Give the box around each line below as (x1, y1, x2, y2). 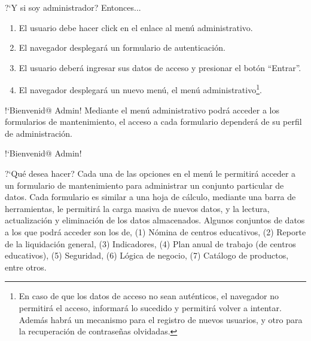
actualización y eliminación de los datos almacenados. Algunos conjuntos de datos (5, 214, 305, 226)
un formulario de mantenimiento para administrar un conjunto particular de (5, 179, 284, 191)
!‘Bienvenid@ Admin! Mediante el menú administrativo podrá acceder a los (5, 103, 279, 116)
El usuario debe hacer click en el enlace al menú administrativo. (19, 21, 253, 33)
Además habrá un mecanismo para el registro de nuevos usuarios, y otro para (19, 313, 303, 325)
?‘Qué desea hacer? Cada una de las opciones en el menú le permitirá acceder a (5, 167, 296, 179)
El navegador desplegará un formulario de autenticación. (19, 41, 225, 54)
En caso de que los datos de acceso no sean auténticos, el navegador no (19, 290, 279, 302)
